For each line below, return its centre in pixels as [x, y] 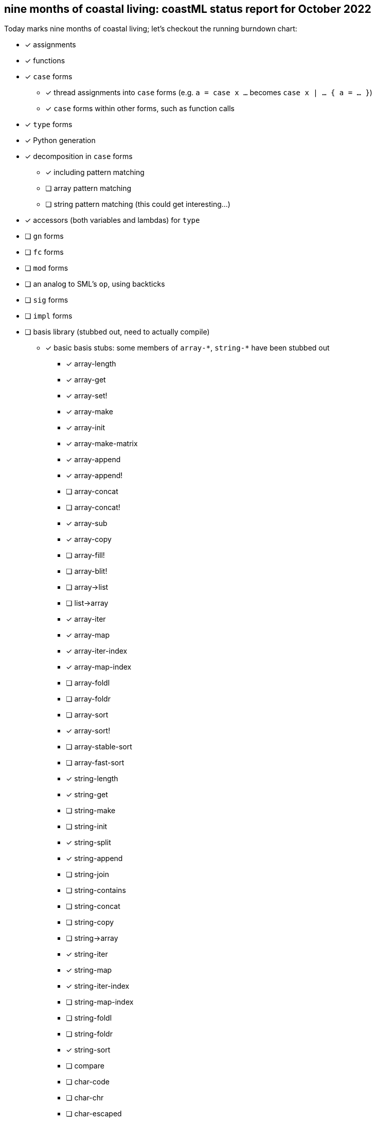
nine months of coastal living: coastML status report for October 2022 [188, 9]
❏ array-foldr [88, 699]
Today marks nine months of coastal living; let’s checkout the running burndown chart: [151, 29]
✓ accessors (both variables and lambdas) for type [112, 220]
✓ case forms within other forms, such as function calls [140, 109]
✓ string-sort [88, 1050]
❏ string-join [87, 874]
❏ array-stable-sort [99, 747]
